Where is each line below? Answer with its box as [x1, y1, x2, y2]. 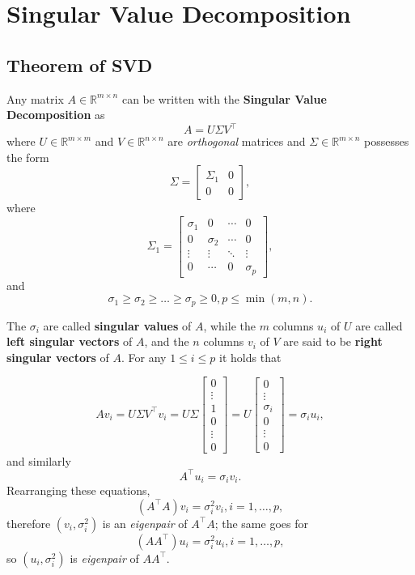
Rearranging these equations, [6, 482, 150, 499]
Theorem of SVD [6, 52, 153, 77]
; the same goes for [214, 514, 308, 531]
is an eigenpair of [102, 514, 188, 531]
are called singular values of [43, 317, 192, 334]
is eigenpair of [70, 549, 139, 566]
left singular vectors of [6, 333, 133, 350]
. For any [121, 348, 167, 365]
